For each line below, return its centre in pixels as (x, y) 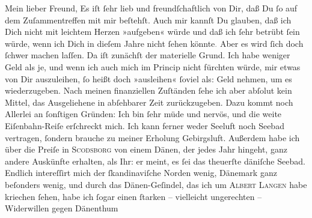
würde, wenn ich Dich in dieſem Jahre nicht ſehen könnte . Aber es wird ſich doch (154, 43)
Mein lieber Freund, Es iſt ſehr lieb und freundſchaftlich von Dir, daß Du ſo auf (151, 8)
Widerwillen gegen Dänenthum (62, 208)
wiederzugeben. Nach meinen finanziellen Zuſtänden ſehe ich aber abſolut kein (148, 90)
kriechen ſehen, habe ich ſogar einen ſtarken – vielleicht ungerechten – (133, 196)
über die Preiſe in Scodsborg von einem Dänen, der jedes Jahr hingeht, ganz (146, 149)
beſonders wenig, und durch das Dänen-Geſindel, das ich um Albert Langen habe (156, 184)
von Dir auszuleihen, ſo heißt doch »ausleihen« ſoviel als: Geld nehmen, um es (148, 78)
